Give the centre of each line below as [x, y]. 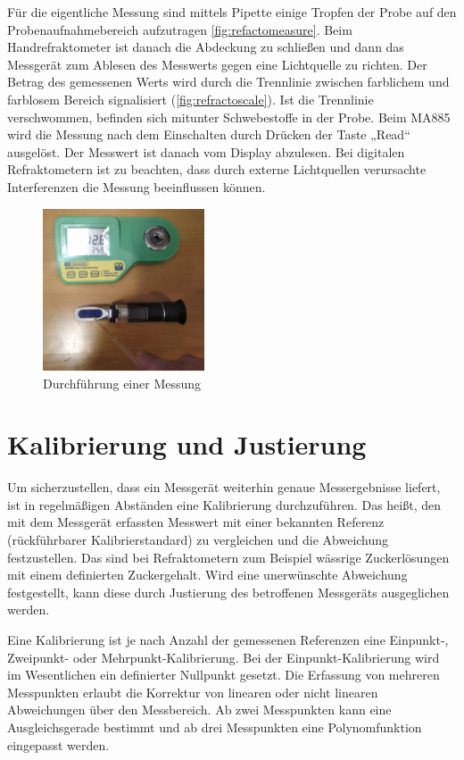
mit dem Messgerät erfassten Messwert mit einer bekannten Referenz [196, 522]
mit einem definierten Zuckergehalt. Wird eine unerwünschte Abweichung [207, 575]
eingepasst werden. [58, 744]
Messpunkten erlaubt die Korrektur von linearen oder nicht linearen [193, 692]
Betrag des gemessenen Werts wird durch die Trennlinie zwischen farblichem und [228, 82]
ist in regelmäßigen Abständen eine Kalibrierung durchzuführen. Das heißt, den [224, 504]
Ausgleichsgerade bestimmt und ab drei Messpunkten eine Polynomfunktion [215, 727]
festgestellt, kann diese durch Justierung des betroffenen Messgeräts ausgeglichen [228, 592]
